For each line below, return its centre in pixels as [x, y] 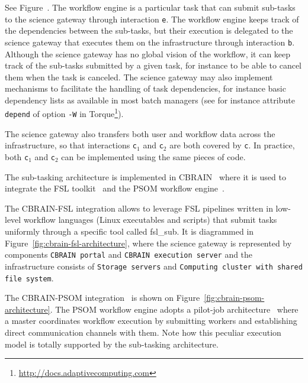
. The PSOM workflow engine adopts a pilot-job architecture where [174, 309]
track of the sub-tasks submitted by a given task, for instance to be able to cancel [153, 65]
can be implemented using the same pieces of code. [153, 157]
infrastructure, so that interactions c [71, 145]
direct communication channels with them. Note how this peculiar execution [143, 332]
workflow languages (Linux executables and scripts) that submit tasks [150, 220]
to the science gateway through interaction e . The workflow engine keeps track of [152, 19]
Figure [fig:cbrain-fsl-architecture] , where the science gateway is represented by [148, 243]
